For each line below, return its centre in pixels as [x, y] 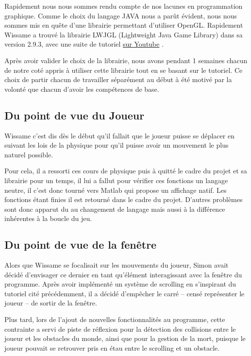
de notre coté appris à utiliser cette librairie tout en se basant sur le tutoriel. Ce [124, 70]
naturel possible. [29, 154]
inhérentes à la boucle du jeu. [48, 218]
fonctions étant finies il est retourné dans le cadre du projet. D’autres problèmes [124, 199]
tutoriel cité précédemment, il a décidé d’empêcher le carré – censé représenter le [125, 293]
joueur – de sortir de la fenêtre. [51, 303]
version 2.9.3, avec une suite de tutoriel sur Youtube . [84, 44]
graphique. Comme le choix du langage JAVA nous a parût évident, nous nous [121, 15]
